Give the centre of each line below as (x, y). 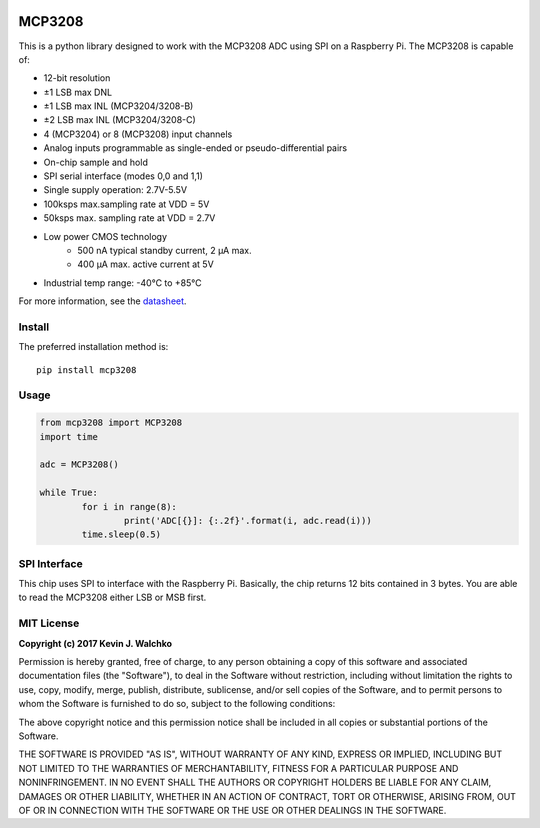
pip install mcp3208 (86, 369)
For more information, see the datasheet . (102, 301)
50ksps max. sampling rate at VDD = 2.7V (129, 218)
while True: (69, 493)
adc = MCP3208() (79, 464)
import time (69, 436)
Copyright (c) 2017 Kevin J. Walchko (95, 643)
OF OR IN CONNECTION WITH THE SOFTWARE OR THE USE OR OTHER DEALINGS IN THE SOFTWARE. (232, 810)
